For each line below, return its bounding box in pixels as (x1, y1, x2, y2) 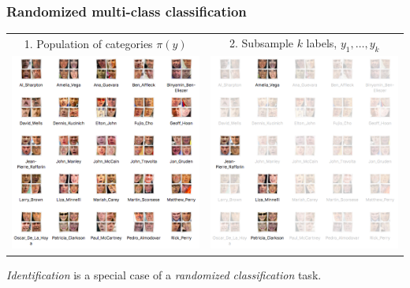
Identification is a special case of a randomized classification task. (6, 266, 322, 282)
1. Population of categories (24, 35, 153, 51)
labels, (306, 34, 337, 50)
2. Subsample (229, 34, 293, 50)
